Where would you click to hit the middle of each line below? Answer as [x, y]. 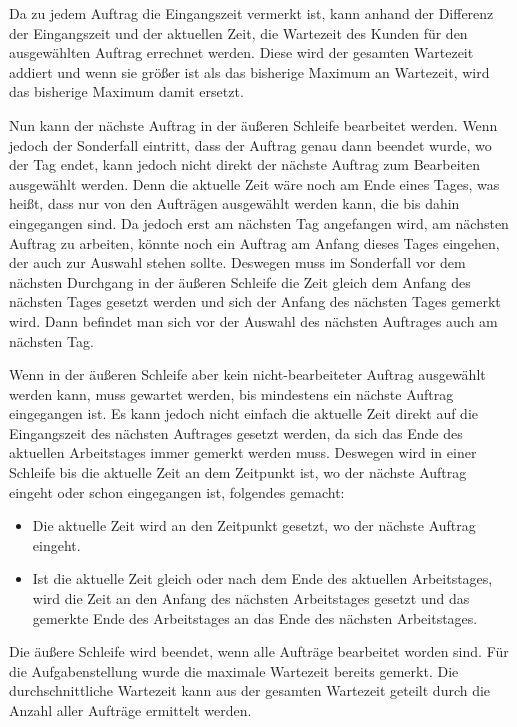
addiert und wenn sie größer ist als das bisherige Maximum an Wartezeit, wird [249, 71]
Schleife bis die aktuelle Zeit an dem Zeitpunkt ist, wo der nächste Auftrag [238, 472]
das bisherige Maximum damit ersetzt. [126, 91]
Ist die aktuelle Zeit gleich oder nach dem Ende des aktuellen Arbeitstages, [262, 578]
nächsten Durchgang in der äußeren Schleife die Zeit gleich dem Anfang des [240, 281]
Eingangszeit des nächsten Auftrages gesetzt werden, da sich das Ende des [236, 432]
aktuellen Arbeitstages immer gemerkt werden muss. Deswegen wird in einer [243, 452]
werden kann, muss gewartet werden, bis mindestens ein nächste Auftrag [231, 393]
